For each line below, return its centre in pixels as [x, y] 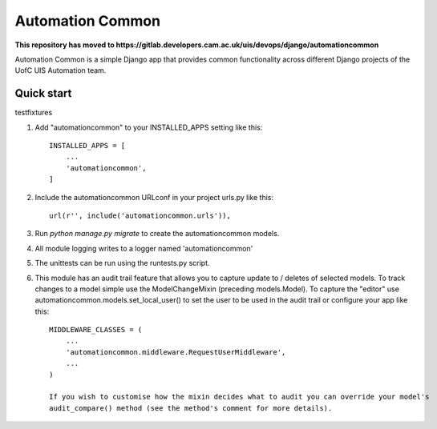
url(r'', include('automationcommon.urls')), [140, 215]
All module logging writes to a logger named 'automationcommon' [144, 248]
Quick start [43, 93]
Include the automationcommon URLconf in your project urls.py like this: [154, 197]
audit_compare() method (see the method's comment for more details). [191, 408]
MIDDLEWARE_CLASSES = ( [96, 330]
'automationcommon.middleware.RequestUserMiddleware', [176, 352]
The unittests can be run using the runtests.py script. [122, 263]
